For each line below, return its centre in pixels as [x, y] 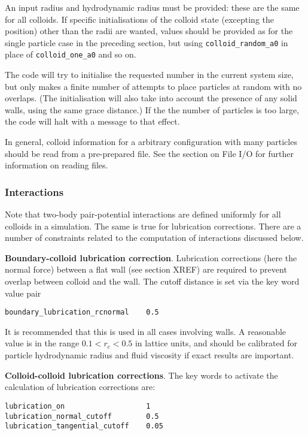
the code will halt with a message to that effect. [92, 121]
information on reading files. [57, 165]
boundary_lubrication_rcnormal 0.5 [82, 312]
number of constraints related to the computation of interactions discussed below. [154, 238]
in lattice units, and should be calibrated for [216, 343]
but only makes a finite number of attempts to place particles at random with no [153, 86]
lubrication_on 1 [78, 406]
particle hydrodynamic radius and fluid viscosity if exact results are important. [150, 355]
